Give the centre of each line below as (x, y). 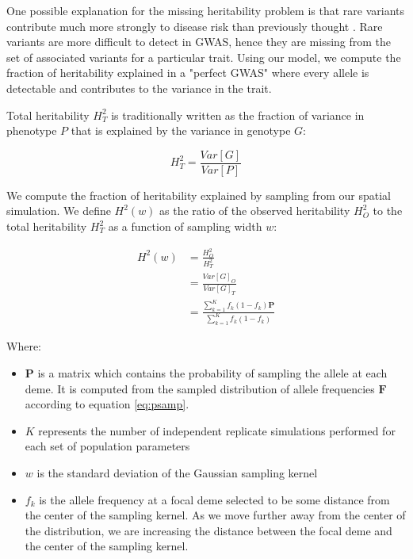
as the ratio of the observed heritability (255, 211)
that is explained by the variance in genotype (181, 130)
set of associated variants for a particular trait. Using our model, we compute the (204, 57)
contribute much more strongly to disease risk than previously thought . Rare (195, 26)
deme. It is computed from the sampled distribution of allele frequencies (200, 388)
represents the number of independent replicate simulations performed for (217, 430)
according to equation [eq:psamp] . (107, 404)
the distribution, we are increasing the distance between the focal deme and (208, 530)
